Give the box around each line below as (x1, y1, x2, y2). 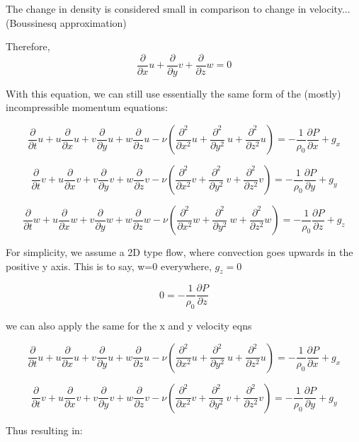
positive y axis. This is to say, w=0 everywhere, (6, 258, 212, 273)
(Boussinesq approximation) (6, 15, 127, 30)
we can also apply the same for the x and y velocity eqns (6, 318, 252, 333)
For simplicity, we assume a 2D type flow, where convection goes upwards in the (6, 245, 353, 260)
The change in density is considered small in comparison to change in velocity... (6, 1, 351, 16)
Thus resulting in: (6, 422, 83, 437)
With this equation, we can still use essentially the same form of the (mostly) (6, 86, 341, 100)
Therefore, (6, 39, 50, 54)
